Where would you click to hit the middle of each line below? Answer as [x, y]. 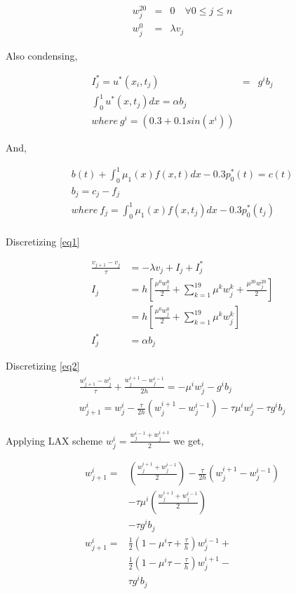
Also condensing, [42, 55]
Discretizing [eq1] [43, 241]
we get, [189, 440]
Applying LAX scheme [54, 440]
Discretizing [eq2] [43, 366]
